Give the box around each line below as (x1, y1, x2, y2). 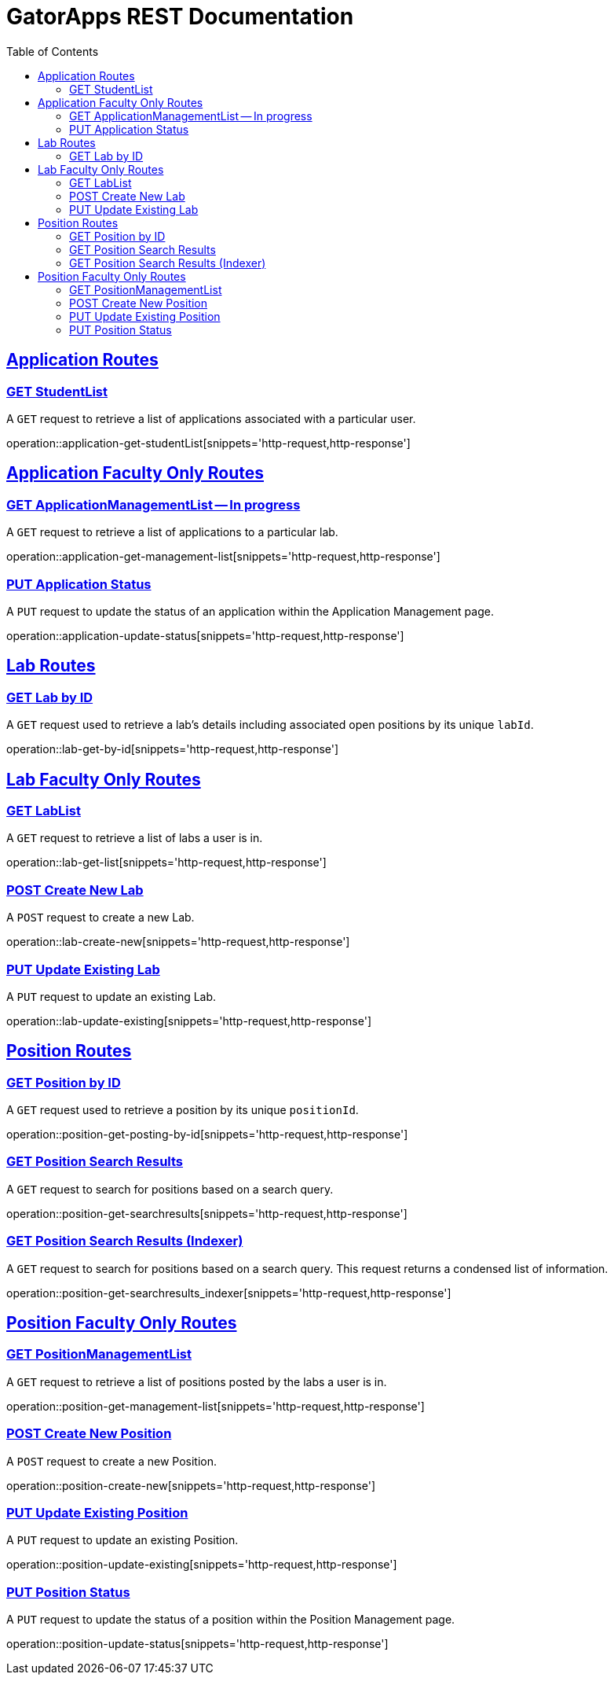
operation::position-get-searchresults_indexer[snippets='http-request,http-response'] (6, 1286, 451, 1300)
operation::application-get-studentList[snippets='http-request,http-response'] (6, 436, 411, 450)
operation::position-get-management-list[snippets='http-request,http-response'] (6, 1399, 425, 1413)
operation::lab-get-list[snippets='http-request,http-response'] (6, 855, 327, 870)
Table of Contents (6, 44, 99, 58)
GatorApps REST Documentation (6, 3, 354, 30)
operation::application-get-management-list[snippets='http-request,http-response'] (6, 550, 440, 564)
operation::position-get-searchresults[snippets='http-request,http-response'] (6, 1206, 408, 1220)
